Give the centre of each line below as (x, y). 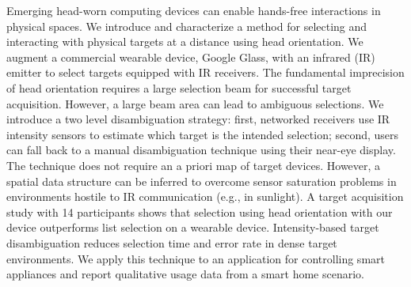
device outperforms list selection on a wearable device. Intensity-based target (193, 227)
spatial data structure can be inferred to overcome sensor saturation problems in (202, 181)
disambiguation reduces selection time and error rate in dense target (172, 242)
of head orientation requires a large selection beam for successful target (179, 87)
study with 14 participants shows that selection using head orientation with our (200, 211)
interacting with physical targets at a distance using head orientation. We (185, 42)
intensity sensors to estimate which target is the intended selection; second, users (203, 134)
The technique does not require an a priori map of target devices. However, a (194, 165)
